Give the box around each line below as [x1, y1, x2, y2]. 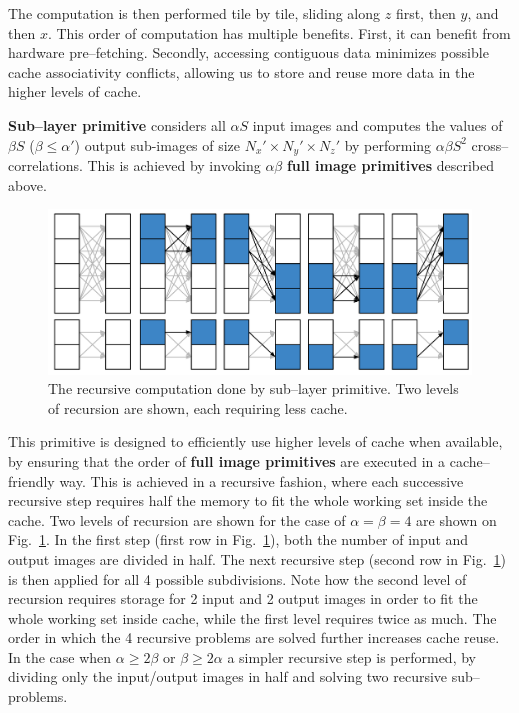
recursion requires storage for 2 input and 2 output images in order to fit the [8, 588, 478, 609]
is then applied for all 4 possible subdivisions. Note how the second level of [8, 568, 467, 589]
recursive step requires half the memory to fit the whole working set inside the [8, 490, 488, 511]
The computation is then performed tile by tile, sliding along [8, 3, 381, 23]
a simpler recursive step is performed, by [227, 646, 476, 667]
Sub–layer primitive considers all [8, 114, 226, 135]
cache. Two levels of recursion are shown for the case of [8, 509, 346, 530]
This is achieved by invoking [87, 155, 261, 176]
